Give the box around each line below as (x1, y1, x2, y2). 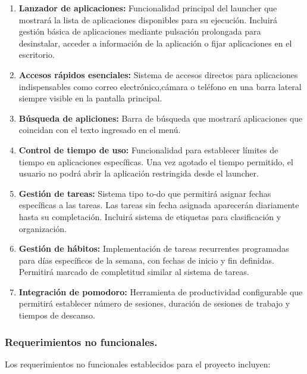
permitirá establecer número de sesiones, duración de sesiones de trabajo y (18, 297, 290, 310)
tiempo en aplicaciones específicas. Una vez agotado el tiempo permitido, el (18, 155, 293, 168)
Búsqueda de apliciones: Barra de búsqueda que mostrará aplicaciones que (18, 112, 303, 124)
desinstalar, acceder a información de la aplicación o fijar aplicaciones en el (18, 36, 292, 49)
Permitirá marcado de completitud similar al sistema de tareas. (18, 265, 249, 278)
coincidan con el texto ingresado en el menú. (18, 123, 181, 136)
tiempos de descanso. (18, 309, 95, 322)
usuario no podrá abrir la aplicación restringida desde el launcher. (18, 167, 259, 180)
